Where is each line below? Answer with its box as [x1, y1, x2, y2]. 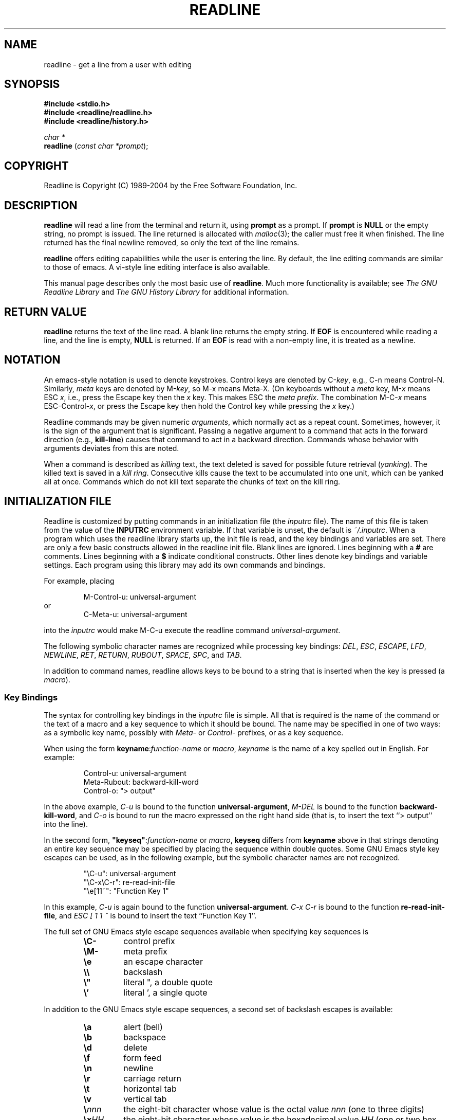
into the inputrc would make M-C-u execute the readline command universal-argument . [44, 625, 341, 635]
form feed [123, 1053, 161, 1063]
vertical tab [123, 1094, 167, 1105]
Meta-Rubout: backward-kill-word [83, 778, 199, 787]
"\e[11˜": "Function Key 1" [83, 887, 169, 896]
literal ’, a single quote [123, 987, 208, 998]
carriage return [123, 1073, 181, 1084]
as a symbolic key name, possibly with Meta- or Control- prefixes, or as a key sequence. [44, 728, 344, 737]
